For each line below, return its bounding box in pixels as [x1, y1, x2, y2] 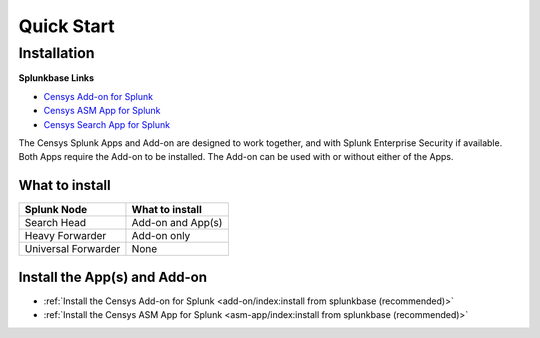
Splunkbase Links [18, 72, 95, 84]
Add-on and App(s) [131, 216, 223, 230]
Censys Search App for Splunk [43, 118, 170, 130]
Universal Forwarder [24, 242, 121, 256]
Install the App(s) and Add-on [18, 268, 208, 285]
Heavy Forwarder [24, 229, 107, 243]
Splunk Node [24, 203, 88, 217]
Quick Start [18, 15, 115, 37]
